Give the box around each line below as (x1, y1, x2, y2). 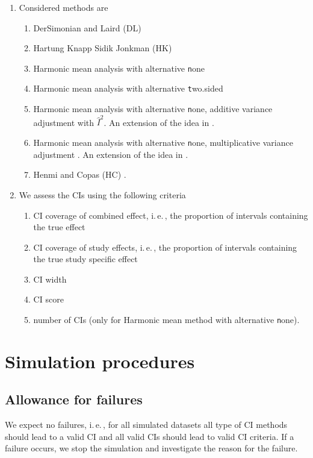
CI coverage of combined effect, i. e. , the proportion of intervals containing (33, 209, 308, 221)
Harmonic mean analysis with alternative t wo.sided (33, 82, 223, 95)
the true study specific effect (33, 253, 138, 265)
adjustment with (33, 116, 95, 128)
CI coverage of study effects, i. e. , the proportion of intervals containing (33, 240, 297, 253)
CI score (33, 293, 64, 306)
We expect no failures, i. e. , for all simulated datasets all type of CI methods (5, 418, 288, 431)
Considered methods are (19, 1, 108, 13)
